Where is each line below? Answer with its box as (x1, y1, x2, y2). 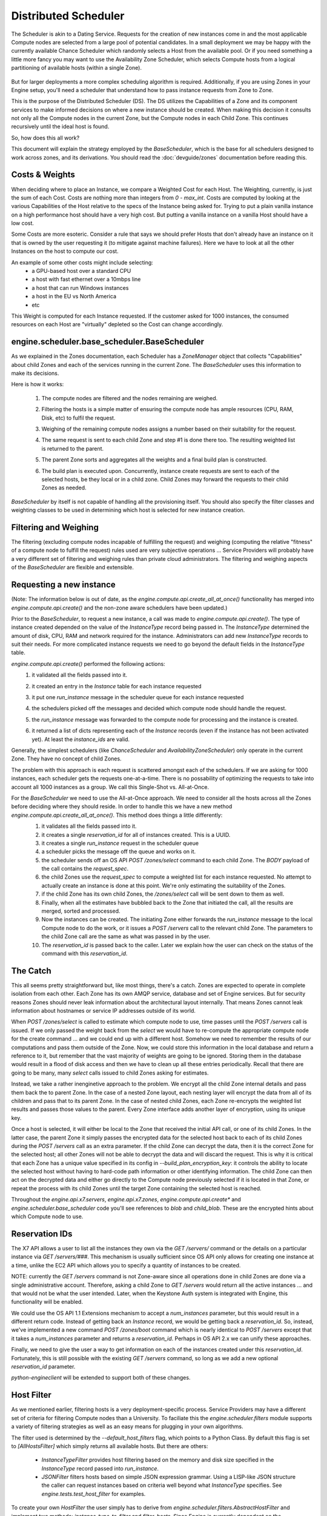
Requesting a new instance (11, 580, 116, 590)
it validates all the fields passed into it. (41, 822, 137, 830)
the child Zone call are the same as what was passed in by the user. (41, 933, 211, 940)
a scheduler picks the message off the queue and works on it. (41, 848, 196, 855)
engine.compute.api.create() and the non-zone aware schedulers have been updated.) (11, 604, 228, 611)
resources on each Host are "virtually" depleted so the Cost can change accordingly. (11, 321, 223, 328)
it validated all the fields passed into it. (31, 671, 127, 679)
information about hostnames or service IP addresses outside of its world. (11, 1007, 196, 1015)
